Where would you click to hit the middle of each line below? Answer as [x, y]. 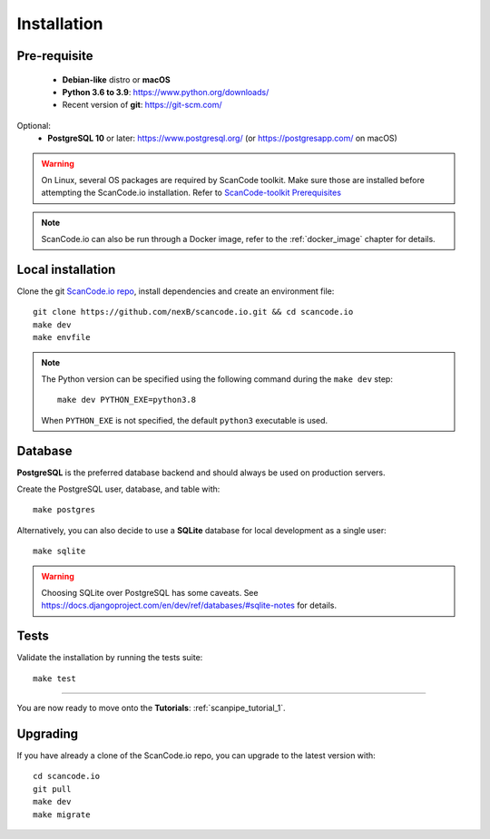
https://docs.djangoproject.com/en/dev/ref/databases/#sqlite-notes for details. [189, 605]
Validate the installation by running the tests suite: [110, 658]
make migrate [62, 815]
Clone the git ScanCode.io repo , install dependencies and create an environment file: [176, 291]
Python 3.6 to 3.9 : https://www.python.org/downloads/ [166, 92]
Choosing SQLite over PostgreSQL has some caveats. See [150, 592]
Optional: [34, 125]
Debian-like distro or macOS [117, 79]
